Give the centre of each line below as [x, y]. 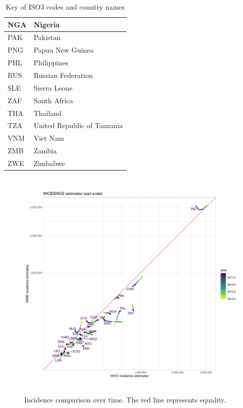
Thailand [48, 113]
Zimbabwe [49, 163]
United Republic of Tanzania [78, 125]
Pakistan [47, 37]
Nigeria [47, 24]
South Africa [53, 100]
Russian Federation [63, 75]
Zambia [45, 151]
